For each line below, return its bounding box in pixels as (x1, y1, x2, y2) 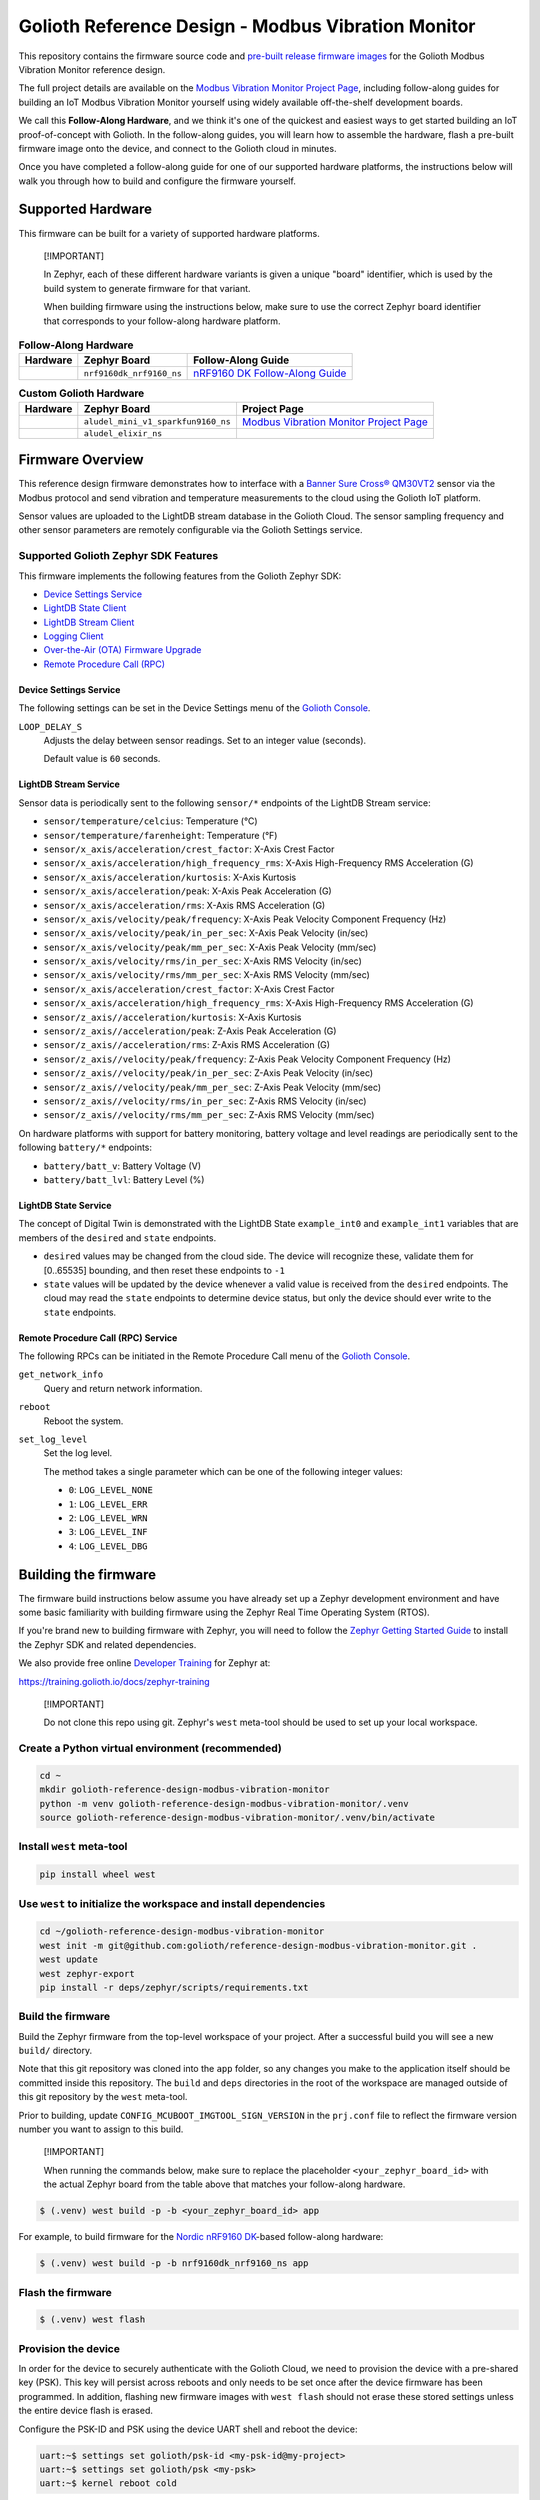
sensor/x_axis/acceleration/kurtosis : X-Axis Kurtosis (43, 871, 297, 883)
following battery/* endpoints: (18, 1141, 153, 1154)
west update (39, 1954, 99, 1965)
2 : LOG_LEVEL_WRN (68, 1511, 148, 1524)
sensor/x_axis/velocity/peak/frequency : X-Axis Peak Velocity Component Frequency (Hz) (43, 913, 447, 925)
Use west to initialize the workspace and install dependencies (18, 1896, 326, 1910)
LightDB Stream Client (43, 616, 135, 628)
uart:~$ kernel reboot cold (39, 2478, 177, 2489)
